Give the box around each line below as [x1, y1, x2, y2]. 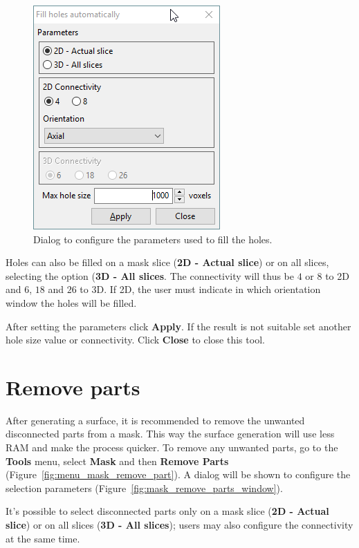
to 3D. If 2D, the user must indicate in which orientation [80, 282, 321, 296]
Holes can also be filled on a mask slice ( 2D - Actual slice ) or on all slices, [6, 255, 329, 270]
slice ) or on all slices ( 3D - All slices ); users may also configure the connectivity [6, 518, 353, 532]
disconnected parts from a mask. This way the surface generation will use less [6, 426, 335, 441]
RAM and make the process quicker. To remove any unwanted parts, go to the [6, 440, 338, 455]
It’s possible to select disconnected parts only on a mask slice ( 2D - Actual [6, 504, 329, 518]
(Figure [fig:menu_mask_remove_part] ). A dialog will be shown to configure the [6, 467, 351, 482]
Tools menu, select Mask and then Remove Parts [6, 453, 229, 468]
